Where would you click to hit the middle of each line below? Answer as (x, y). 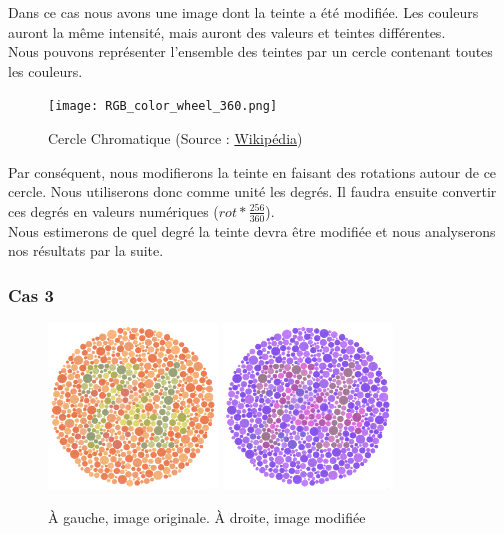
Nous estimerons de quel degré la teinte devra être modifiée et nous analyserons (252, 230)
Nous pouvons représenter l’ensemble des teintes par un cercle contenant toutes (250, 51)
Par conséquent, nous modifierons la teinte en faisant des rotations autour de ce (252, 171)
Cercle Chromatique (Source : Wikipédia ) (175, 138)
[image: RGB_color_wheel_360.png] (163, 106)
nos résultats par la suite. (86, 250)
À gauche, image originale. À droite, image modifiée (207, 516)
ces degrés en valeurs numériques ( (113, 210)
